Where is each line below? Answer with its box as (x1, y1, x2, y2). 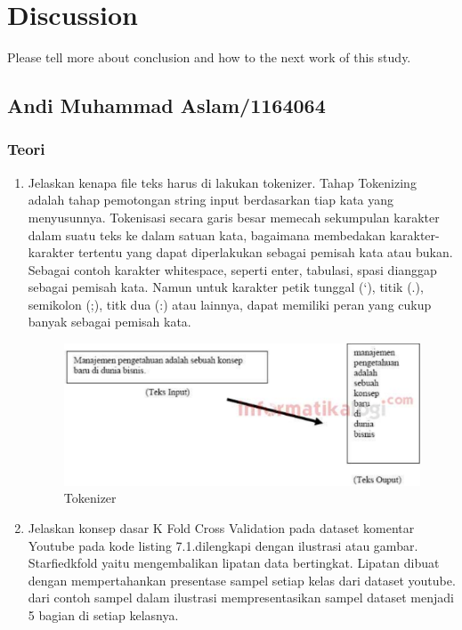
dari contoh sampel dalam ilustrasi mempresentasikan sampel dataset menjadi (28, 588, 454, 607)
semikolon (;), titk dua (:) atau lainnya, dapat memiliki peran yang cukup (28, 295, 432, 313)
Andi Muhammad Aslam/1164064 (7, 92, 326, 119)
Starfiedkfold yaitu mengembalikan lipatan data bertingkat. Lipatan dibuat (28, 553, 440, 572)
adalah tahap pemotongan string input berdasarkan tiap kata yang (28, 190, 394, 209)
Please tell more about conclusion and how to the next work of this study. (7, 48, 411, 67)
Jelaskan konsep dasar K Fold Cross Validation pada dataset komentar (28, 519, 415, 537)
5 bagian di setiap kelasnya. (28, 606, 179, 625)
